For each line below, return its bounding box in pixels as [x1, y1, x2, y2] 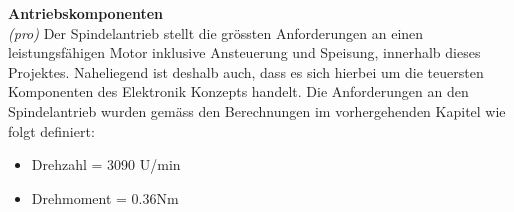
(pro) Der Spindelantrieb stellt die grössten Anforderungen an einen [8, 22, 424, 43]
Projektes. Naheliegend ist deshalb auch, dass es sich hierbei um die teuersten [8, 61, 484, 82]
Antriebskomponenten [8, 3, 164, 23]
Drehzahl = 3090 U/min [31, 154, 181, 175]
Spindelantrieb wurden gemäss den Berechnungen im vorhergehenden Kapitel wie [8, 100, 506, 121]
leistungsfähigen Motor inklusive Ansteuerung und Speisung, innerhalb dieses [8, 42, 481, 63]
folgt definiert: [8, 120, 95, 141]
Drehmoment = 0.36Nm [31, 187, 179, 208]
